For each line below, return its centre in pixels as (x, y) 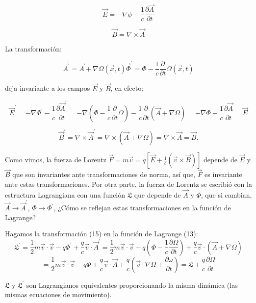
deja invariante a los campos (48, 88)
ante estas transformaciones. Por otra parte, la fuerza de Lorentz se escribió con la (128, 184)
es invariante (223, 174)
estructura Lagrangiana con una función (65, 194)
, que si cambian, (226, 194)
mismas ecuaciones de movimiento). (58, 294)
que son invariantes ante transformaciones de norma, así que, (104, 174)
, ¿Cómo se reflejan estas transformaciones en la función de (142, 208)
